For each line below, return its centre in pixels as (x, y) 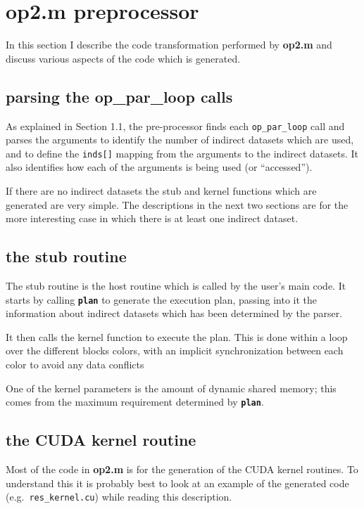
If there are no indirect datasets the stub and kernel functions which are (161, 191)
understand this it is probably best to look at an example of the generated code (177, 483)
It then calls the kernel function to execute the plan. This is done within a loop (177, 336)
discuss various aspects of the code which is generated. (123, 58)
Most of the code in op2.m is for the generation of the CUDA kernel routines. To (182, 469)
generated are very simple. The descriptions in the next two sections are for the (177, 204)
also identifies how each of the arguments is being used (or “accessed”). (159, 167)
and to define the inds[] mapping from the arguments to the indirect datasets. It (182, 153)
